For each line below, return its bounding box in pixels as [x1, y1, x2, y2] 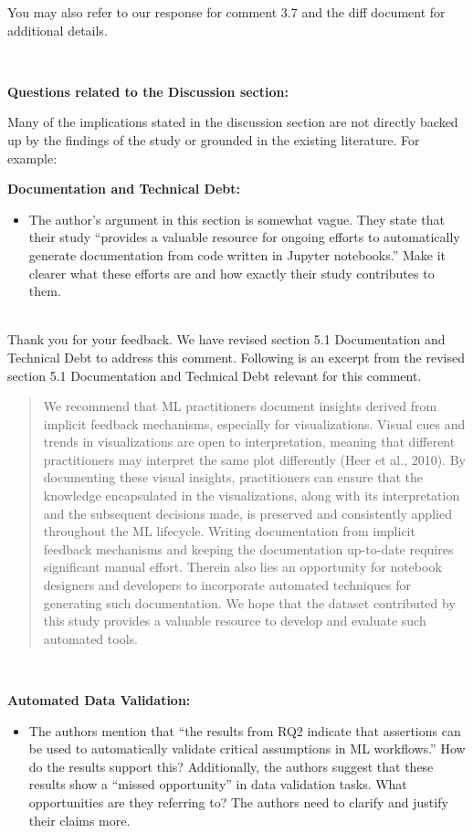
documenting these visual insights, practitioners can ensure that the [43, 468, 423, 487]
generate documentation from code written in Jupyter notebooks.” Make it [28, 245, 447, 264]
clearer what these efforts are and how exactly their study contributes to [28, 263, 435, 282]
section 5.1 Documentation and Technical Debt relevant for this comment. [7, 365, 422, 385]
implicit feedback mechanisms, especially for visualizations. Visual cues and [43, 414, 466, 433]
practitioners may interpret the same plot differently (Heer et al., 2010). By [43, 449, 466, 469]
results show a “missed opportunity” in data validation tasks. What [28, 775, 407, 794]
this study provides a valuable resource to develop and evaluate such [43, 611, 426, 630]
